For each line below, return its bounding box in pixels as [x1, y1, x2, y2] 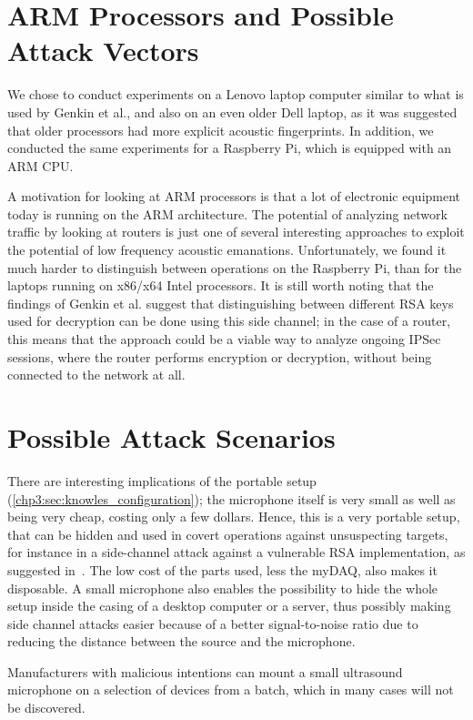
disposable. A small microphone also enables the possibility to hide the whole [7, 578, 438, 597]
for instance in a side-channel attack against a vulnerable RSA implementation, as [7, 543, 466, 562]
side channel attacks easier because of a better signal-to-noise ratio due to [7, 614, 418, 633]
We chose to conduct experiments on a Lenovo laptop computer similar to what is [7, 85, 464, 104]
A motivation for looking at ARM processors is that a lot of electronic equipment [7, 187, 461, 206]
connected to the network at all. [7, 365, 186, 384]
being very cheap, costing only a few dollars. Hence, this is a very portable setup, [7, 507, 460, 526]
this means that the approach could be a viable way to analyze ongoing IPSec [7, 330, 441, 349]
